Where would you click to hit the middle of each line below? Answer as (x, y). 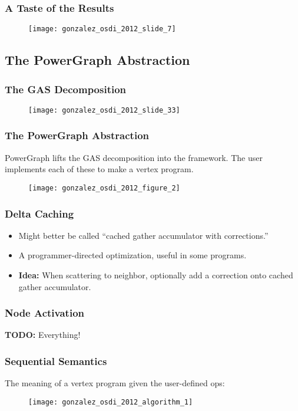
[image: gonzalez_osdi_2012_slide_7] (102, 29)
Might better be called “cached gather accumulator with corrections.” (143, 235)
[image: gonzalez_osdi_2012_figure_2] (104, 188)
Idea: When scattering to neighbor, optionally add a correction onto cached (156, 275)
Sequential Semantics (56, 361)
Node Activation (44, 313)
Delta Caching (39, 213)
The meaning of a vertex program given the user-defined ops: (115, 383)
